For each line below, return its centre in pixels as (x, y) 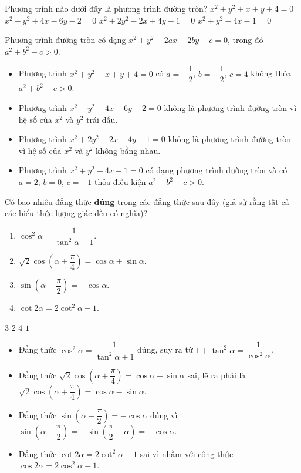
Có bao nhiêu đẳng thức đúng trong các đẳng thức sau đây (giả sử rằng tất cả (147, 201)
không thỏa (271, 73)
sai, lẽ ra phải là (217, 375)
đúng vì (164, 415)
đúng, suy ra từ (165, 349)
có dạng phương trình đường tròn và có (217, 170)
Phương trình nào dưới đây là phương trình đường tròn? (106, 8)
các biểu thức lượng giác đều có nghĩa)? (76, 213)
